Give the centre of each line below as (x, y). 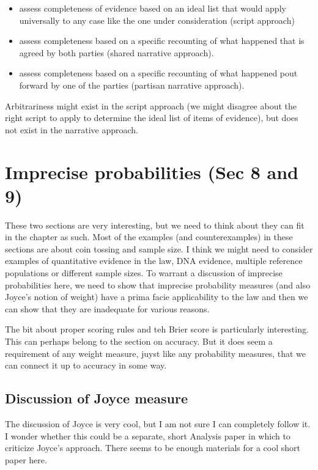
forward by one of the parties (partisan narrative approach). (132, 85)
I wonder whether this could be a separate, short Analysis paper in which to (148, 435)
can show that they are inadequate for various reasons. (107, 308)
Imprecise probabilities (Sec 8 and (152, 171)
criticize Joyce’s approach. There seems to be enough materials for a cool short (153, 448)
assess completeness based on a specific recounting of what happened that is (162, 41)
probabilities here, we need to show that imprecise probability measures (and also (158, 285)
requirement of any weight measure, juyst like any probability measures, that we (156, 353)
